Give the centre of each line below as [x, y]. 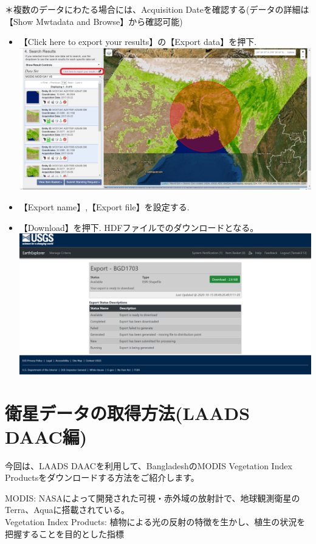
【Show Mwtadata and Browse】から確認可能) [94, 21]
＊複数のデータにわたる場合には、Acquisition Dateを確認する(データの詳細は [157, 9]
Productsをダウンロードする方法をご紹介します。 [102, 477]
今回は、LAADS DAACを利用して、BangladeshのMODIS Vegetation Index [149, 465]
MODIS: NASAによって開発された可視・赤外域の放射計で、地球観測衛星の [153, 498]
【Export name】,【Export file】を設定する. [104, 206]
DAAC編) [46, 436]
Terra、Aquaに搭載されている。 [67, 510]
